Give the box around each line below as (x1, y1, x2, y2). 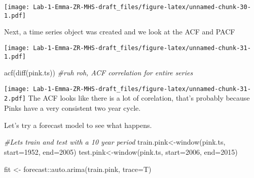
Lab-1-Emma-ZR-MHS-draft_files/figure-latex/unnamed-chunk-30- (33, 4, 251, 11)
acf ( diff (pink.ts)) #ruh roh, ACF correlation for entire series (4, 67, 193, 78)
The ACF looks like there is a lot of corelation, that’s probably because (28, 93, 250, 103)
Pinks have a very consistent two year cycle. (4, 103, 141, 113)
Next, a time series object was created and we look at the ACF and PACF (4, 26, 235, 37)
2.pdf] (4, 95, 26, 103)
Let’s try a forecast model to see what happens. (4, 119, 152, 130)
